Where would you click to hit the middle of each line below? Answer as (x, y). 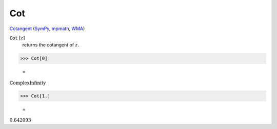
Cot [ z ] (17, 38)
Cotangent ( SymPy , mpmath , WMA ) (47, 29)
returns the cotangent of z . (51, 45)
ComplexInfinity (28, 83)
